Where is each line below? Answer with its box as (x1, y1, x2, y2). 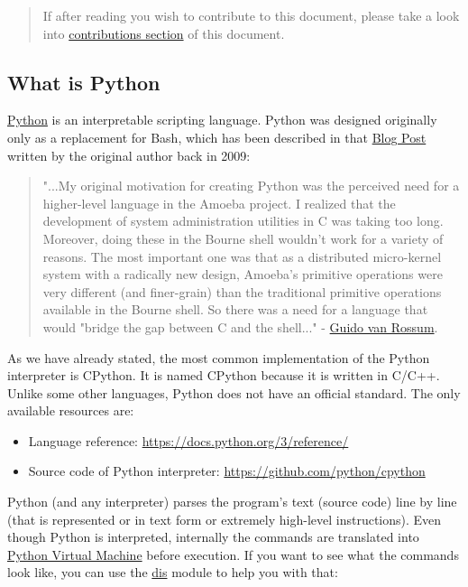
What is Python (7, 68, 161, 96)
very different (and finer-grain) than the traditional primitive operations (42, 282, 442, 301)
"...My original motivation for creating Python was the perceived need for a (42, 176, 460, 195)
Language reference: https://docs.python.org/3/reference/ (28, 431, 349, 450)
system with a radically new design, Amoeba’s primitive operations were (42, 265, 443, 284)
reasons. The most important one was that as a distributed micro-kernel (42, 247, 442, 266)
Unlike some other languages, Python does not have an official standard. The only (7, 383, 461, 402)
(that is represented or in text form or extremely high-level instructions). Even (7, 509, 442, 528)
